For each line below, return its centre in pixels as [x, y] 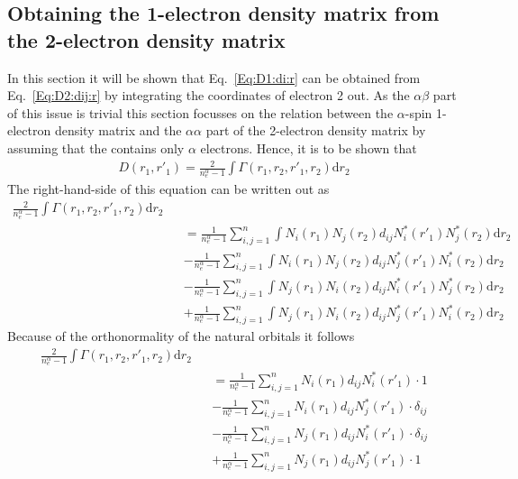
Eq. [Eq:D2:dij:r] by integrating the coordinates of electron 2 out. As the [209, 95]
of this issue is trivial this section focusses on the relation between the [200, 112]
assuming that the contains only [96, 147]
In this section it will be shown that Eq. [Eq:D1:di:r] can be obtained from [214, 77]
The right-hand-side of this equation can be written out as [168, 189]
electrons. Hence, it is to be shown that [309, 147]
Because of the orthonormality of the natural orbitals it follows [181, 336]
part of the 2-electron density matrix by [316, 130]
